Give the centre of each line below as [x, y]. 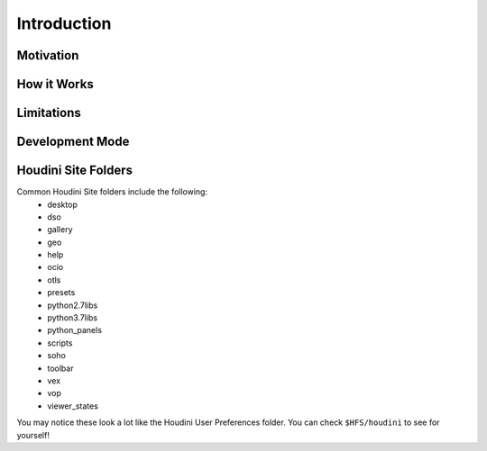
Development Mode [73, 142]
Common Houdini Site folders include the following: [112, 192]
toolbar [60, 368]
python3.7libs [73, 318]
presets [61, 293]
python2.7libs [73, 305]
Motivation [48, 55]
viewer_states [73, 406]
